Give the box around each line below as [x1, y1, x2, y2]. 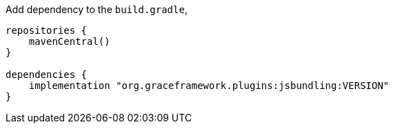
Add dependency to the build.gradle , [6, 3, 188, 15]
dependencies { [6, 69, 88, 80]
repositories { [6, 25, 88, 36]
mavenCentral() [28, 36, 110, 47]
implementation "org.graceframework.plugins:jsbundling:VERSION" [28, 80, 390, 91]
